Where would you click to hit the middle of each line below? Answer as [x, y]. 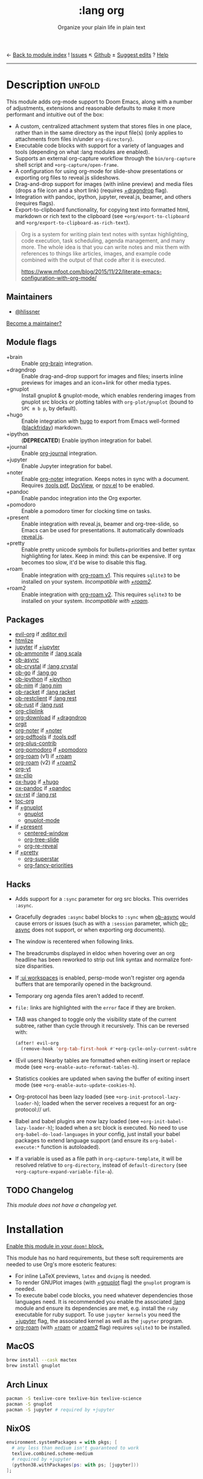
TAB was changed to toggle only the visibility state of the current [96, 1019]
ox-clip [24, 775]
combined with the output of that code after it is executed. [93, 260]
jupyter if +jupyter [37, 647]
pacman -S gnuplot [29, 1404]
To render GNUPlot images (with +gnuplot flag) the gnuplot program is [103, 1282]
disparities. [40, 966]
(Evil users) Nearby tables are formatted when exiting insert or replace [102, 1060]
